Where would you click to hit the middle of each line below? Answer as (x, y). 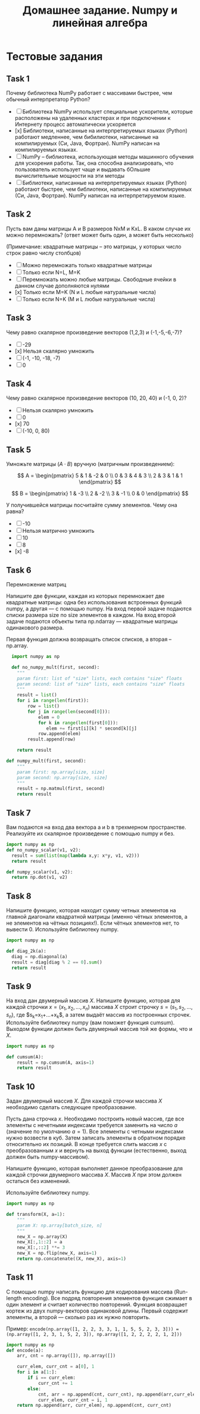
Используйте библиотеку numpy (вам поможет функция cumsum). (90, 1022)
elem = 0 (49, 717)
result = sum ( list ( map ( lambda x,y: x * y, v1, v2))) (76, 856)
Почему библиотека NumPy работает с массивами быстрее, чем (89, 93)
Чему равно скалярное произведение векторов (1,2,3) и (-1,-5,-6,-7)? (94, 332)
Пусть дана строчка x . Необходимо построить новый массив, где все (95, 1119)
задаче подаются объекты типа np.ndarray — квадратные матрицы (92, 622)
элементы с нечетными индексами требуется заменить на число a (92, 1125)
